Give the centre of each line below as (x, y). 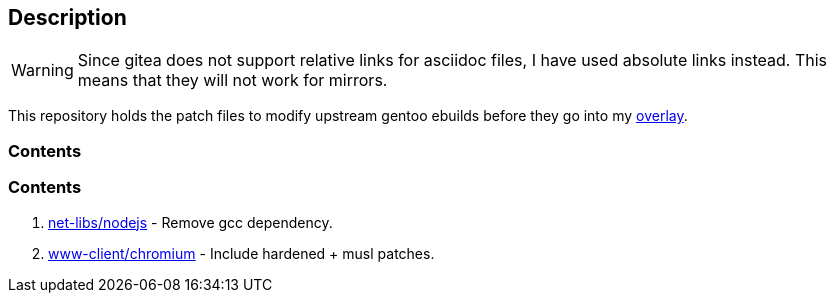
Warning (42, 70)
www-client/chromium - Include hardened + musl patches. (241, 253)
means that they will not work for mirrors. (232, 80)
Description (67, 17)
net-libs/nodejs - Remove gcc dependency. (190, 222)
